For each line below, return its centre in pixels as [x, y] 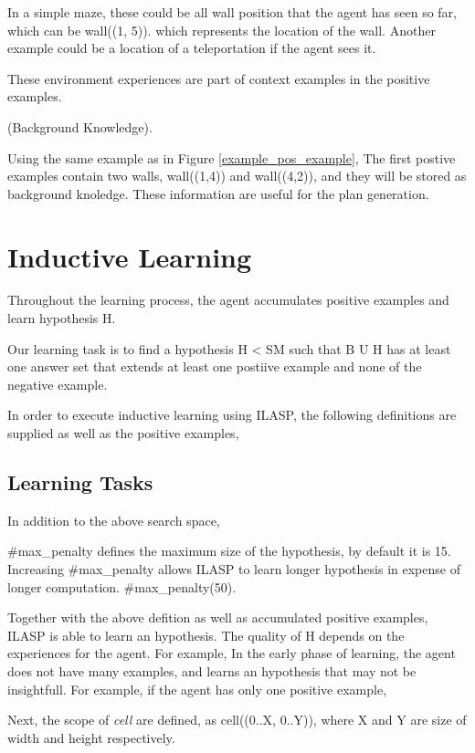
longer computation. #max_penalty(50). [122, 586]
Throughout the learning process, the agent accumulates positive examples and [228, 300]
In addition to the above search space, [114, 520]
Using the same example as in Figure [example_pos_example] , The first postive [232, 157]
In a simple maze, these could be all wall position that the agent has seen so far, [232, 12]
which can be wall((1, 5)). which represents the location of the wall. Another [222, 30]
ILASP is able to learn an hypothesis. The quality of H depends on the [206, 635]
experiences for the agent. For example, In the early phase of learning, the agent [232, 653]
